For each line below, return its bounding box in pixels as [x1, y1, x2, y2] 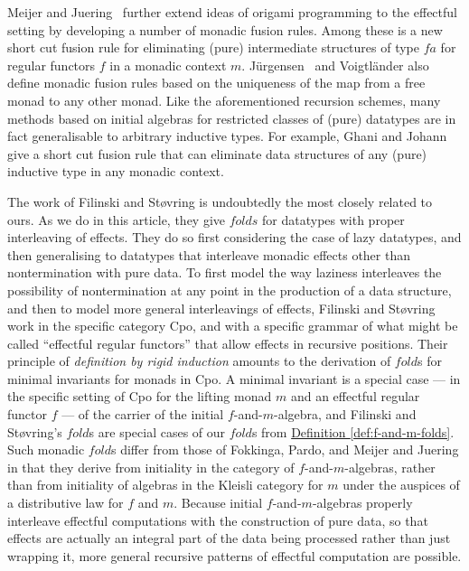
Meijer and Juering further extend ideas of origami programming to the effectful [7, 3, 457, 21]
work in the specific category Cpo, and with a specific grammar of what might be [7, 316, 458, 335]
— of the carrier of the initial [61, 405, 224, 424]
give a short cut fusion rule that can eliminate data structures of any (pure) [7, 144, 427, 163]
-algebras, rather [344, 457, 436, 476]
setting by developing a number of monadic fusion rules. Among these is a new [7, 20, 443, 39]
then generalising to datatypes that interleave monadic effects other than [7, 245, 410, 264]
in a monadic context [109, 55, 227, 74]
